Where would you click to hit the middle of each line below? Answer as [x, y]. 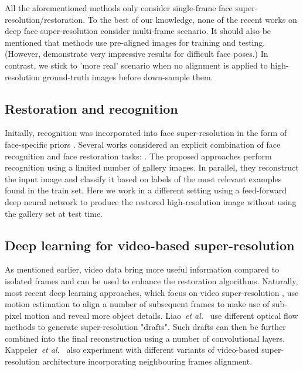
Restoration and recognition [91, 108]
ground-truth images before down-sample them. [128, 76]
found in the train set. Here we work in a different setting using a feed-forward [146, 190]
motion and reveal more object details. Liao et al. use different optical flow [161, 315]
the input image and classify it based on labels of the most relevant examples [143, 178]
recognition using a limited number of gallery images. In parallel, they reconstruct [152, 167]
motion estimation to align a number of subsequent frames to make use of [137, 304]
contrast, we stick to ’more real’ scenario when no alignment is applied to [136, 65]
